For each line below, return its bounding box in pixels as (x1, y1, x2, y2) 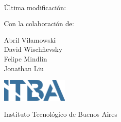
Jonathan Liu (4, 63, 44, 73)
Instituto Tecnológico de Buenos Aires (4, 109, 118, 119)
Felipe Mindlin (4, 53, 47, 63)
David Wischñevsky (4, 44, 63, 54)
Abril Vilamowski (4, 34, 56, 45)
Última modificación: (4, 2, 66, 12)
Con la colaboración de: (4, 18, 74, 29)
